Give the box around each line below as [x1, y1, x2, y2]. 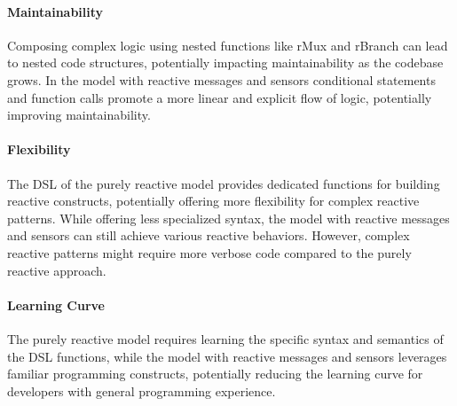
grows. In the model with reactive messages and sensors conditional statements [7, 70, 436, 89]
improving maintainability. [7, 105, 151, 124]
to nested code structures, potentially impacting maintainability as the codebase [7, 53, 444, 72]
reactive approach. [7, 261, 106, 279]
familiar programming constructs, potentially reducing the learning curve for [7, 364, 423, 383]
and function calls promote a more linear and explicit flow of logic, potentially [7, 88, 432, 106]
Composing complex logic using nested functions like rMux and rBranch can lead [7, 35, 448, 54]
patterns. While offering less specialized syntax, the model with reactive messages [7, 208, 450, 227]
